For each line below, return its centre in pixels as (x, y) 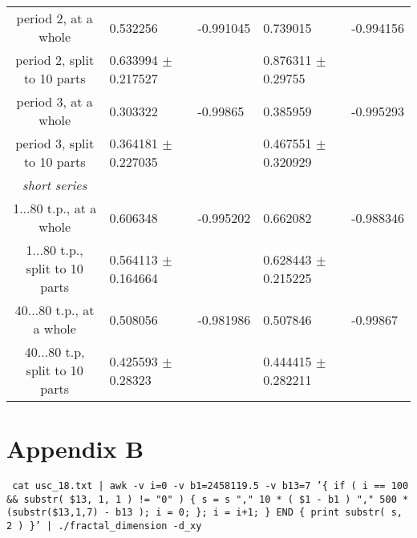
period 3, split (55, 143)
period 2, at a (55, 18)
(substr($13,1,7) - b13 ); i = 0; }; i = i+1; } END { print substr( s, (204, 513)
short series (55, 185)
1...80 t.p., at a (55, 208)
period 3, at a (55, 101)
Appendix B (75, 449)
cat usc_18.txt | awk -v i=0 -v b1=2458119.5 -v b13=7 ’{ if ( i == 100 (211, 486)
